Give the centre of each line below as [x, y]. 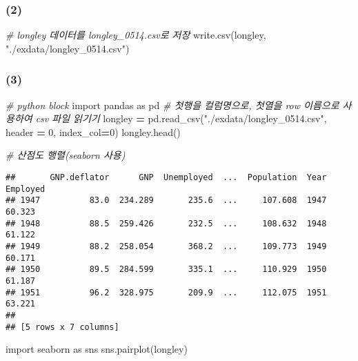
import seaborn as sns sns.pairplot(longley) [97, 349]
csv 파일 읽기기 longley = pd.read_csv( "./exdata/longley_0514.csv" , [181, 118]
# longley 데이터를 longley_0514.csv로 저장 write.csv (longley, [136, 35]
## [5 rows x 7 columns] [62, 327]
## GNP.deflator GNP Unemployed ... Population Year [166, 177]
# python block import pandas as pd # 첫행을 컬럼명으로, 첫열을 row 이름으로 [172, 105]
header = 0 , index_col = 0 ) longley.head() [93, 131]
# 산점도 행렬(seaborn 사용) [66, 155]
